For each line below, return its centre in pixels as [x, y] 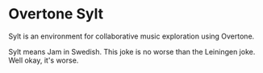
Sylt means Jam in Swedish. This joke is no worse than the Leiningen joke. [132, 51]
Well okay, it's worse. [44, 60]
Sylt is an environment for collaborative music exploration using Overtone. [131, 36]
